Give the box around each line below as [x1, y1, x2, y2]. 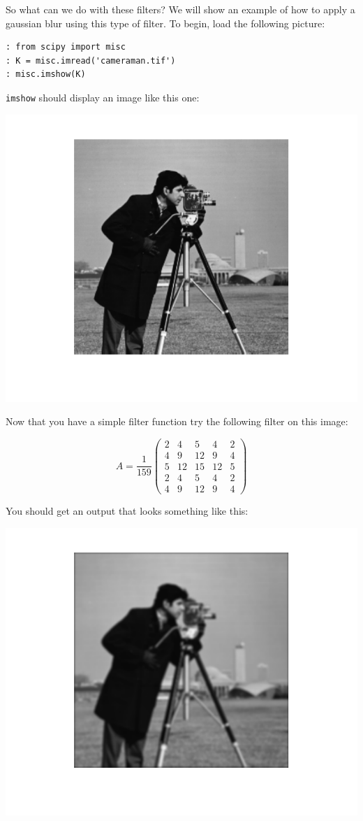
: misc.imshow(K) [6, 69, 86, 80]
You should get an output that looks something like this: [6, 504, 249, 518]
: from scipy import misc [6, 42, 126, 52]
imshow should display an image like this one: [6, 90, 200, 104]
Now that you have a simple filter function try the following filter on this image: [6, 414, 348, 429]
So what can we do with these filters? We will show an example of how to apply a [6, 2, 355, 16]
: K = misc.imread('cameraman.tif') [6, 55, 176, 66]
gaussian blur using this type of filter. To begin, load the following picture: [6, 15, 325, 30]
